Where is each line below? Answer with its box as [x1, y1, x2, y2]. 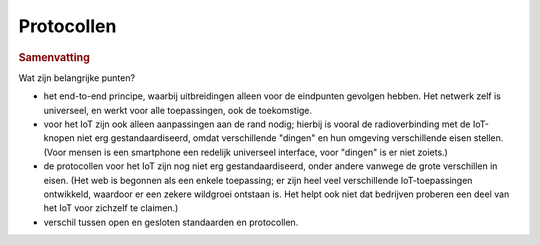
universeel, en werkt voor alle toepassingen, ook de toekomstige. [43, 104, 313, 116]
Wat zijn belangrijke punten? [18, 71, 135, 84]
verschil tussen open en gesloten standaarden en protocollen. [43, 216, 299, 228]
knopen [43, 132, 75, 144]
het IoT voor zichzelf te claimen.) [43, 202, 179, 214]
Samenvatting [18, 50, 90, 64]
